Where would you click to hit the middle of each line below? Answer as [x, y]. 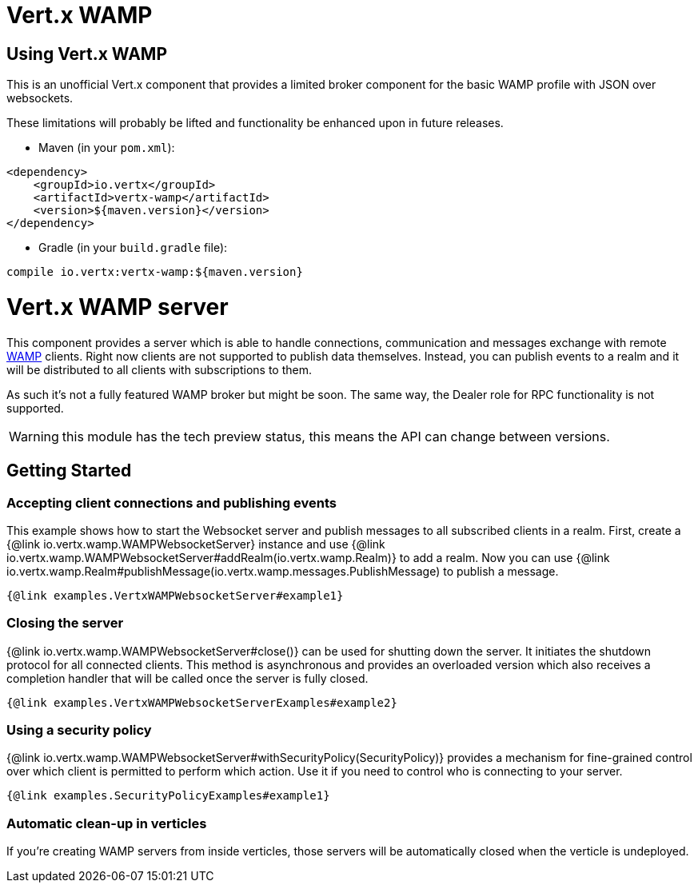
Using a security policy [79, 730]
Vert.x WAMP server [118, 307]
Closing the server [65, 623]
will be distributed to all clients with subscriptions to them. [159, 369]
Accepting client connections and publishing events [172, 502]
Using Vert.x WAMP [87, 54]
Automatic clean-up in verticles [107, 823]
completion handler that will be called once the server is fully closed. [187, 678]
